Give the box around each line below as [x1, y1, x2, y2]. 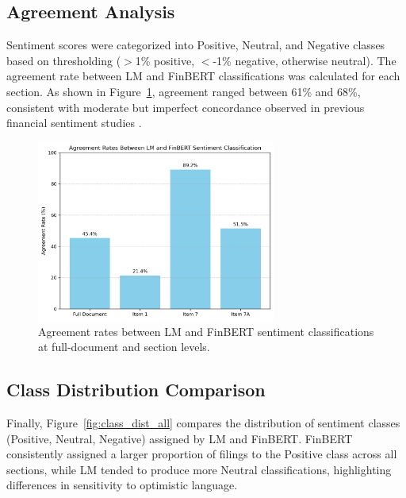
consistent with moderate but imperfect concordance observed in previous [6, 98, 365, 115]
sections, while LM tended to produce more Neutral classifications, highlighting [6, 461, 392, 477]
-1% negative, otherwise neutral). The [213, 52, 396, 68]
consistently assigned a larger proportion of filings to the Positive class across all [6, 446, 397, 462]
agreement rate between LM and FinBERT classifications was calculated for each [6, 68, 400, 84]
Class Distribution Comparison [6, 377, 266, 402]
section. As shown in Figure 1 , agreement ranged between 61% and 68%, [6, 83, 361, 99]
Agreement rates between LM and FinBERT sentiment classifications [38, 322, 374, 339]
